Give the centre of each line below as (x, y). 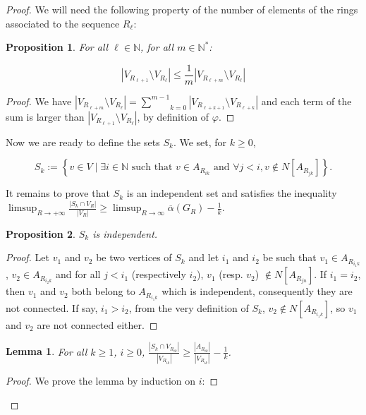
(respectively (159, 274)
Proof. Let (28, 257)
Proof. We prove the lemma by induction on (101, 381)
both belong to (103, 291)
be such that (289, 257)
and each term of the (306, 101)
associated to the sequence (63, 23)
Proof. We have (39, 101)
